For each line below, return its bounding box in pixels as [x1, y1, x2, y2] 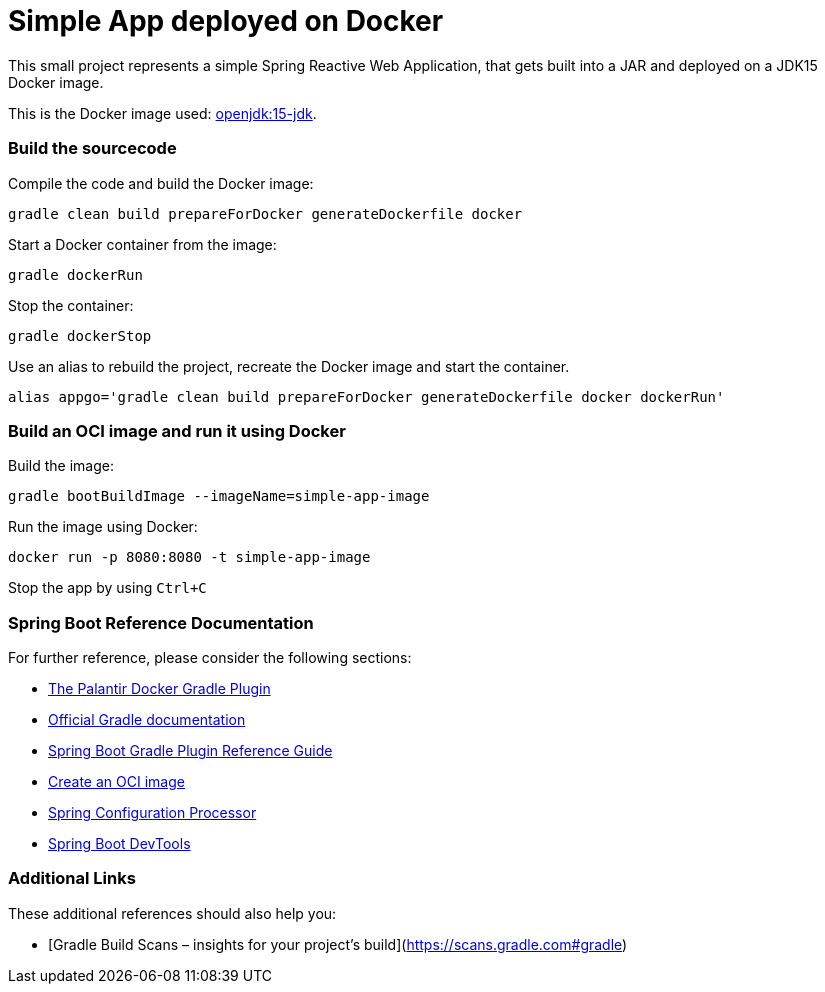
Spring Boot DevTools [48, 835, 191, 852]
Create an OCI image [48, 773, 185, 790]
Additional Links [8, 868, 136, 889]
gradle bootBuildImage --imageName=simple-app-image [8, 488, 430, 505]
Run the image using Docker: [8, 518, 198, 536]
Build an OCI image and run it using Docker [8, 420, 346, 441]
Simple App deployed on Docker [8, 4, 444, 38]
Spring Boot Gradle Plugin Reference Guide [48, 742, 333, 759]
